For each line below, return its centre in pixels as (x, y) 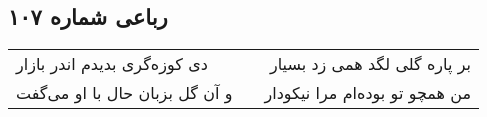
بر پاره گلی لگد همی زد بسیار (370, 64)
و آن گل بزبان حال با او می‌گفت (124, 93)
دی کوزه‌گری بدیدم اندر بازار (112, 64)
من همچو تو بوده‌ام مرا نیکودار (368, 93)
